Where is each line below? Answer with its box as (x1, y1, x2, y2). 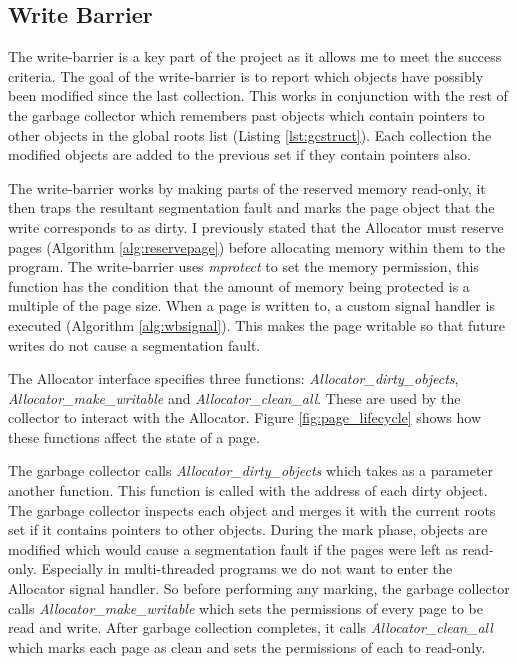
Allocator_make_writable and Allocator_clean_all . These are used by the (8, 387, 461, 408)
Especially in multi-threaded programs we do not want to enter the (41, 558, 453, 579)
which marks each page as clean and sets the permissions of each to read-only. (8, 636, 486, 657)
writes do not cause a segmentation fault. (8, 334, 261, 355)
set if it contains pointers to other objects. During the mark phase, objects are (8, 519, 488, 540)
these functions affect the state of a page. (8, 426, 260, 447)
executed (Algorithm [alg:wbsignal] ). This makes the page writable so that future (8, 314, 506, 335)
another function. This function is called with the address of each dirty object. (8, 480, 488, 501)
